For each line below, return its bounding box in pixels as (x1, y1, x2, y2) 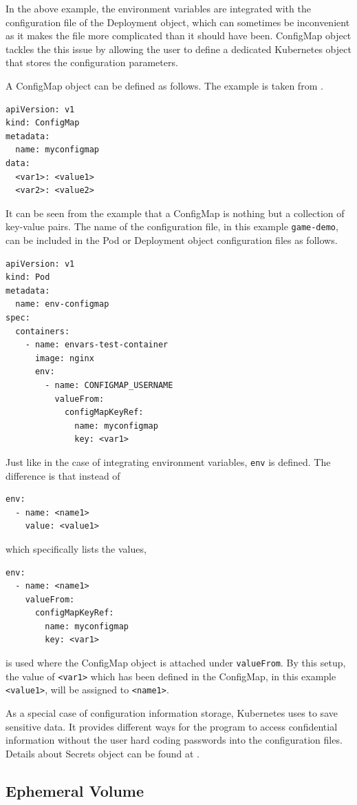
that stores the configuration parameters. (6, 55, 178, 70)
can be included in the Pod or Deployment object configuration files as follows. (6, 232, 338, 247)
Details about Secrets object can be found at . (6, 746, 199, 760)
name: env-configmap (15, 299, 109, 309)
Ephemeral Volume (6, 779, 144, 801)
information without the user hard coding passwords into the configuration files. (6, 733, 343, 747)
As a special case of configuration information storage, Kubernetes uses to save (6, 706, 338, 720)
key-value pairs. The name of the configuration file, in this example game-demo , (6, 219, 338, 234)
